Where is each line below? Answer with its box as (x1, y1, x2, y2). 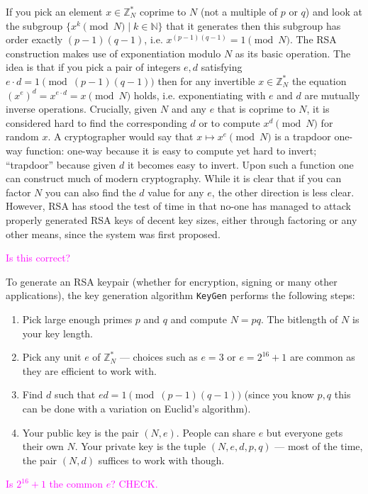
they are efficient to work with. (22, 363, 157, 378)
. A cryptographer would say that (48, 129, 194, 144)
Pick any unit (22, 349, 82, 364)
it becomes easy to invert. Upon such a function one (127, 157, 354, 172)
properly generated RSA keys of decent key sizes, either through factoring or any (6, 212, 357, 227)
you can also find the (45, 184, 136, 199)
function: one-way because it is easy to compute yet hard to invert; (26, 142, 317, 157)
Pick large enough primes (22, 311, 133, 326)
